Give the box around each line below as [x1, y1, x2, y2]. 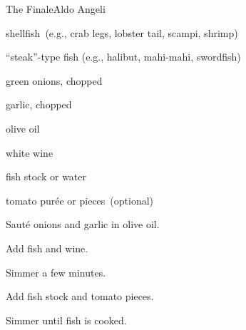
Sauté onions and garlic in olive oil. [6, 217, 160, 232]
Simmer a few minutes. [6, 264, 106, 279]
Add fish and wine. [6, 240, 88, 255]
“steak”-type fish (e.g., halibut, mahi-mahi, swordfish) [6, 49, 241, 64]
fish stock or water [6, 169, 86, 184]
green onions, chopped [6, 73, 103, 88]
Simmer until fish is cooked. [6, 312, 127, 327]
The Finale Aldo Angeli [6, 1, 106, 16]
